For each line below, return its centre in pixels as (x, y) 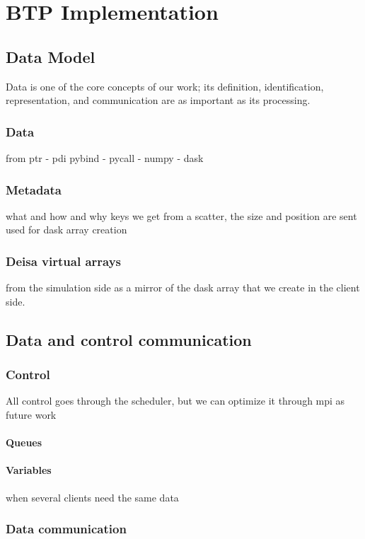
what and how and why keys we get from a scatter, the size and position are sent (181, 215)
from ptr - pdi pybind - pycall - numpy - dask (105, 157)
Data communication (66, 529)
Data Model (51, 56)
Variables (29, 470)
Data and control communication (129, 339)
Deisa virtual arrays (64, 261)
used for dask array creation (66, 230)
